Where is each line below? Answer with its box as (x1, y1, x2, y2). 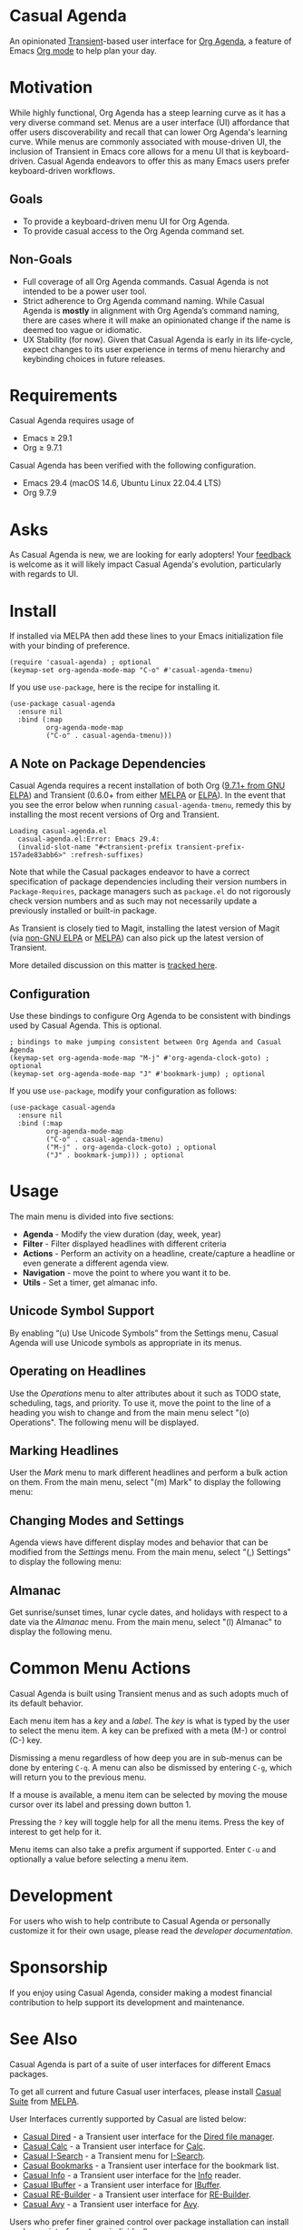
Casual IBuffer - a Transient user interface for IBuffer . (22, 2179, 222, 2190)
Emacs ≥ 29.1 (22, 433, 73, 444)
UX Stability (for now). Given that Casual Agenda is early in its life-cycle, (22, 334, 293, 345)
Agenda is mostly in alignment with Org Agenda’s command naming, (22, 305, 279, 316)
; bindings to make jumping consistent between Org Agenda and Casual (9, 1037, 282, 1046)
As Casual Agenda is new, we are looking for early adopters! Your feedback (9, 550, 292, 560)
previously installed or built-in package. (9, 905, 157, 916)
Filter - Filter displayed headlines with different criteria (22, 1238, 227, 1249)
